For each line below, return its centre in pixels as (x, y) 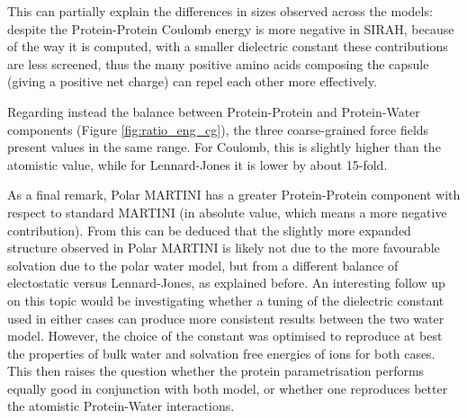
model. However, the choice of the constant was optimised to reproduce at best (225, 336)
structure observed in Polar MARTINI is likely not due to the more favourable (224, 248)
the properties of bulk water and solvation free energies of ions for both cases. (221, 353)
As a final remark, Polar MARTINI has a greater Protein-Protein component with (234, 195)
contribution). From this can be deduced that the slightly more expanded (209, 230)
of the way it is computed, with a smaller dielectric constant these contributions (228, 46)
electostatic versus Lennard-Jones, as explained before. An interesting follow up (226, 283)
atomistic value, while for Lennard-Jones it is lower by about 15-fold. (198, 164)
